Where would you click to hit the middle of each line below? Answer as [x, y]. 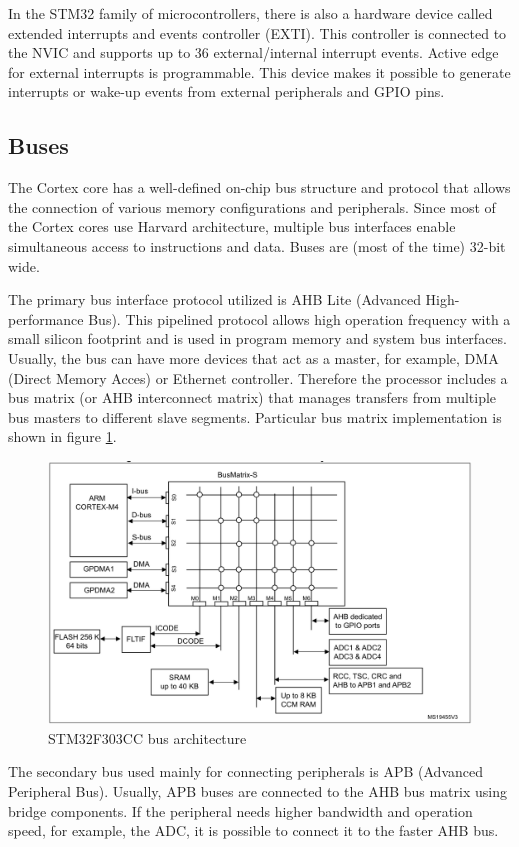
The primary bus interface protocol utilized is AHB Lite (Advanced [214, 299]
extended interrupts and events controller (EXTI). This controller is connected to [257, 32]
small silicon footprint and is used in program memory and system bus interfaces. [257, 338]
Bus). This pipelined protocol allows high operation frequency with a [299, 318]
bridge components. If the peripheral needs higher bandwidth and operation [240, 810]
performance [46, 318]
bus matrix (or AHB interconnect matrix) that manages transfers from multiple [252, 397]
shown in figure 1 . [62, 436]
